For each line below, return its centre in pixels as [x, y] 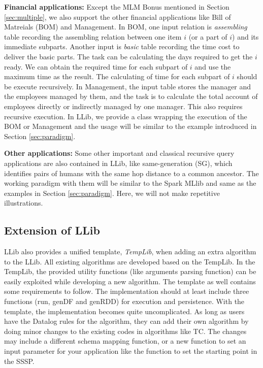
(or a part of [208, 36]
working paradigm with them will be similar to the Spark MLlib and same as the [130, 183]
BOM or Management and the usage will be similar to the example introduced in [130, 126]
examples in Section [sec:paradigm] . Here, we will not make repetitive [112, 193]
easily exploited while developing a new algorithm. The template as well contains [130, 281]
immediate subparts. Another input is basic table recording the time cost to [122, 46]
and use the [213, 66]
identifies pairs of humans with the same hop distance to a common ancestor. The [131, 173]
